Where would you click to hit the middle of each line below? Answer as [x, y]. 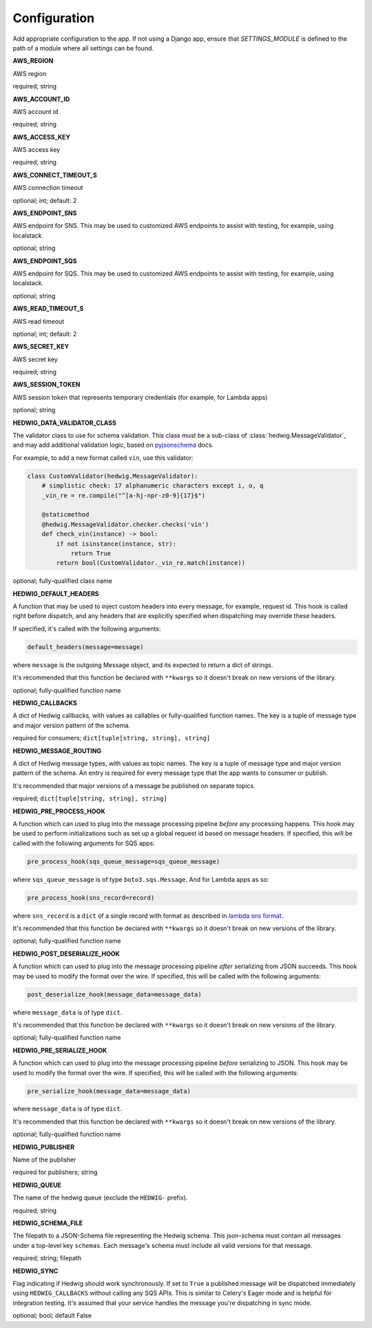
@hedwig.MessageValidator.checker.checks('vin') [125, 524]
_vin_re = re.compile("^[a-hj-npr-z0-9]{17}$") [124, 495]
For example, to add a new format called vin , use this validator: [103, 458]
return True [91, 553]
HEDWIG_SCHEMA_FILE [48, 1223]
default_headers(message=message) [85, 647]
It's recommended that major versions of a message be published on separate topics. [134, 786]
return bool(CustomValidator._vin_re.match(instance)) [151, 563]
